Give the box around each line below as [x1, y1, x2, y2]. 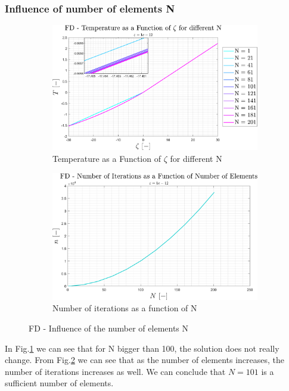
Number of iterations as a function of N [52, 302, 197, 314]
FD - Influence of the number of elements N [29, 321, 189, 334]
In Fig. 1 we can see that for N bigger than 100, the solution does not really [5, 342, 279, 354]
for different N [170, 152, 222, 164]
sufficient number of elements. [5, 377, 114, 389]
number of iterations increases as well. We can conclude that [5, 365, 226, 377]
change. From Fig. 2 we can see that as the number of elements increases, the [5, 354, 285, 366]
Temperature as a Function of [52, 152, 161, 164]
